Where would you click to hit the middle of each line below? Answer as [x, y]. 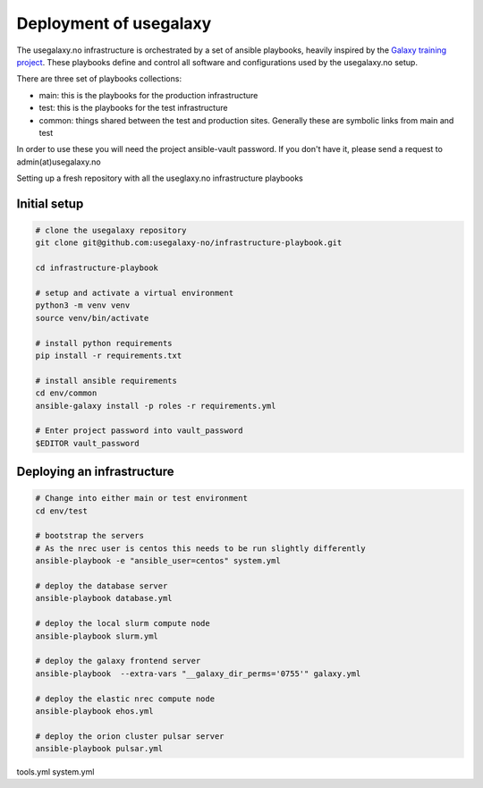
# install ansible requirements [106, 381]
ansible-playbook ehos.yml [94, 711]
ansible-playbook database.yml [104, 598]
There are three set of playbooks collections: [99, 79]
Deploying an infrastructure [95, 472]
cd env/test [62, 511]
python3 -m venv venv [83, 305]
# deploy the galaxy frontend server [118, 661]
